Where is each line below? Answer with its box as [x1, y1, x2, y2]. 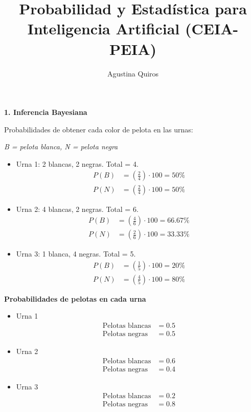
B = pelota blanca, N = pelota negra [4, 141, 118, 152]
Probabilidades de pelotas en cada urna [4, 293, 146, 304]
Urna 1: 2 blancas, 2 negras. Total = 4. [16, 158, 139, 169]
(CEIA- [185, 18, 239, 39]
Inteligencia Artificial [27, 18, 180, 39]
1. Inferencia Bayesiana [4, 107, 87, 117]
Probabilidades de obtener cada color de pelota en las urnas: [4, 124, 193, 134]
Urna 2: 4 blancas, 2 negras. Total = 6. [16, 203, 139, 214]
